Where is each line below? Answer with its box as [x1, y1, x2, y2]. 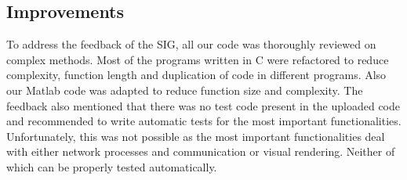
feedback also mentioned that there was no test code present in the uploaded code [6, 97, 401, 113]
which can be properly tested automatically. [6, 158, 217, 175]
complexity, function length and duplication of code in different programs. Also [6, 67, 387, 83]
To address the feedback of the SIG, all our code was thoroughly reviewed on [6, 36, 376, 52]
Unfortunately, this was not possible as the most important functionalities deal [6, 128, 385, 144]
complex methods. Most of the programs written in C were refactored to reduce [6, 51, 389, 67]
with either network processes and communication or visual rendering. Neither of [6, 143, 395, 160]
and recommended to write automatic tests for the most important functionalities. [6, 113, 402, 129]
